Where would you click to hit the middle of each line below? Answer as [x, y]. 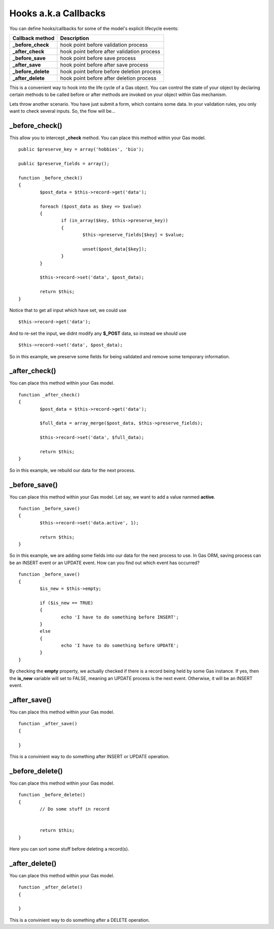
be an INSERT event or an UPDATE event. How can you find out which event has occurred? [105, 563]
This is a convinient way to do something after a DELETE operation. [80, 920]
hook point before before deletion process [111, 71]
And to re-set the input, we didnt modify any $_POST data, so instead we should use [98, 333]
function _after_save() [48, 724]
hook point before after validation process [110, 51]
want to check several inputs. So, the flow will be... [62, 111]
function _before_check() [51, 178]
